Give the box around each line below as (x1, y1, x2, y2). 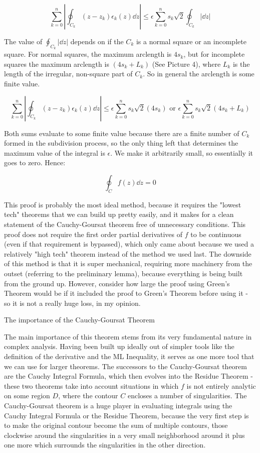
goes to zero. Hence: (4, 157, 66, 168)
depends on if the (70, 36, 124, 46)
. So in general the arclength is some (143, 68, 254, 79)
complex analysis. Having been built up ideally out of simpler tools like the (4, 341, 234, 352)
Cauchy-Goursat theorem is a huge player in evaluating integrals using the (4, 400, 232, 411)
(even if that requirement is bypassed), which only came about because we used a (4, 239, 254, 249)
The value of (4, 36, 43, 46)
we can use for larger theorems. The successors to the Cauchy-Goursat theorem (4, 361, 247, 371)
